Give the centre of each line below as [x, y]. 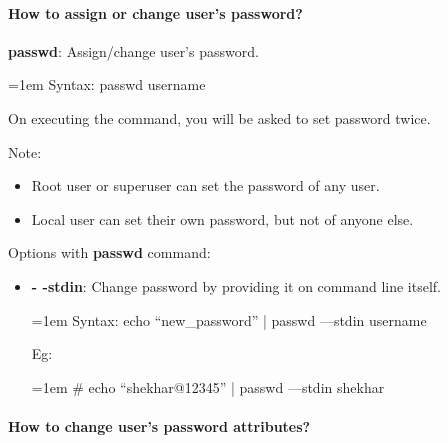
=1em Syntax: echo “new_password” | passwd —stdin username [229, 319]
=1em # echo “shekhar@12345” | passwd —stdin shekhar [208, 386]
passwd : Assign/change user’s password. [133, 50]
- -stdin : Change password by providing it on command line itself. [236, 285]
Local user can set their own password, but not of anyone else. [222, 218]
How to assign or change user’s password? [155, 12]
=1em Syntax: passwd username [107, 84]
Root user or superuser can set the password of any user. [205, 185]
